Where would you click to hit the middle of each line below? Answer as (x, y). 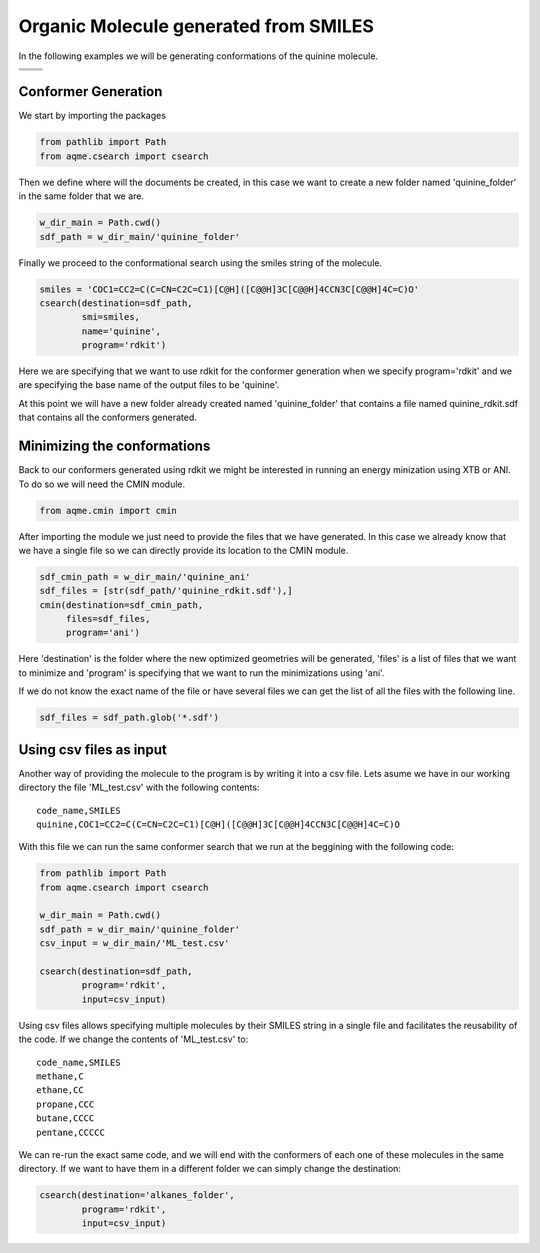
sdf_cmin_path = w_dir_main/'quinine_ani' (145, 576)
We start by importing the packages (92, 116)
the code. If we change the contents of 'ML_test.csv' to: (133, 1039)
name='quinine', (121, 331)
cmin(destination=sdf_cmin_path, (121, 604)
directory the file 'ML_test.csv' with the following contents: (139, 787)
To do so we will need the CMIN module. (102, 484)
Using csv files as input (92, 749)
